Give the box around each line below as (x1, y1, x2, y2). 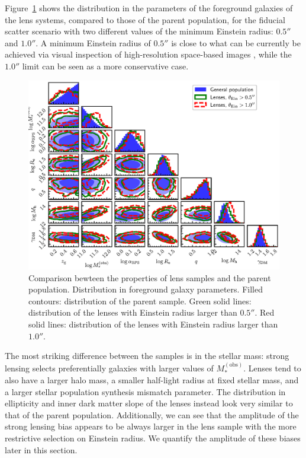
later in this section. (5, 443, 78, 456)
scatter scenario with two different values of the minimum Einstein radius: (5, 25, 273, 37)
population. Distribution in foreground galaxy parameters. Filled (28, 283, 263, 295)
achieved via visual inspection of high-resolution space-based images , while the (5, 48, 292, 61)
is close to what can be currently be (171, 36, 301, 49)
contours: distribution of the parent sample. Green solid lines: (28, 294, 252, 307)
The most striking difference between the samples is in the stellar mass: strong (5, 349, 289, 362)
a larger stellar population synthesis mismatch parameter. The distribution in (5, 385, 286, 397)
